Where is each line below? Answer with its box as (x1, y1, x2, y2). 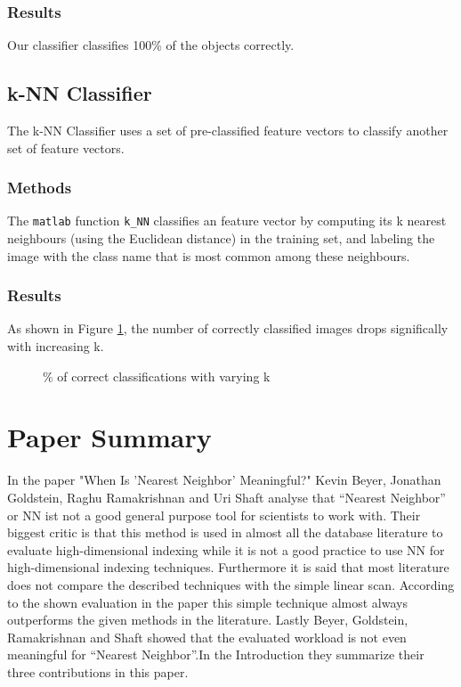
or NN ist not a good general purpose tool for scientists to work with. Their (7, 505, 421, 524)
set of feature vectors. (7, 138, 125, 157)
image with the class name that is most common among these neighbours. (7, 246, 410, 265)
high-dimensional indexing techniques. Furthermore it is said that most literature (7, 558, 449, 577)
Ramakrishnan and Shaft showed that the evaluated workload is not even (7, 627, 407, 646)
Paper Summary (7, 419, 212, 455)
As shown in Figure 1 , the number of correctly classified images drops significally (7, 319, 449, 338)
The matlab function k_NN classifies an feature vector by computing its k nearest (7, 211, 447, 230)
